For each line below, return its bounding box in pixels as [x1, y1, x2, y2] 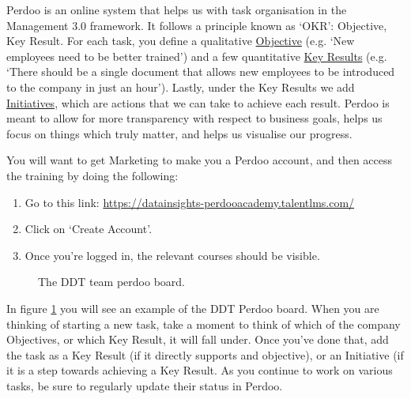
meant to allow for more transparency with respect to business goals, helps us [6, 110, 383, 126]
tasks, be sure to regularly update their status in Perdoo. [6, 377, 283, 393]
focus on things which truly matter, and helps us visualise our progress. [6, 125, 353, 141]
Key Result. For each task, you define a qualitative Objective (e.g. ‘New [6, 32, 355, 49]
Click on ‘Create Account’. [25, 220, 153, 237]
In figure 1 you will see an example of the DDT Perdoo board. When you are [6, 299, 379, 316]
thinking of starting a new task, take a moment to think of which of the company [6, 315, 401, 332]
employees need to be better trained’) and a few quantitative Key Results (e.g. [6, 47, 387, 64]
